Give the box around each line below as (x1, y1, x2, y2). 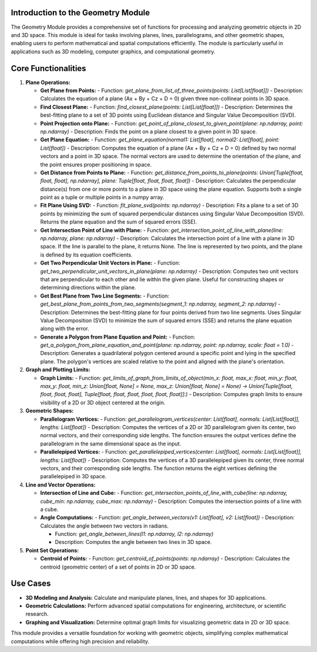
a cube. (40, 505, 59, 513)
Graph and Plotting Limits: (25, 366, 91, 373)
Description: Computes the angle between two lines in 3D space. (55, 539, 213, 546)
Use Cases (11, 579, 51, 589)
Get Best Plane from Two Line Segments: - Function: (40, 292, 170, 299)
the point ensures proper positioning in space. (40, 161, 152, 168)
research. (25, 610, 49, 617)
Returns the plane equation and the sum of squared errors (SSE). (40, 218, 197, 225)
